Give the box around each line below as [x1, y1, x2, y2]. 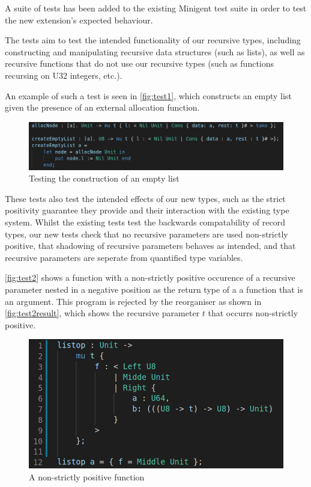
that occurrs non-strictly [208, 307, 298, 319]
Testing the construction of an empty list [29, 172, 180, 185]
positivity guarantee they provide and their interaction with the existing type [5, 204, 289, 216]
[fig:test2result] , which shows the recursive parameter [5, 307, 200, 319]
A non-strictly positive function [29, 470, 145, 483]
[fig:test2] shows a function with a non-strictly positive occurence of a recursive [5, 271, 295, 284]
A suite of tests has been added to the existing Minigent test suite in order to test [5, 2, 307, 14]
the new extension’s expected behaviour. [5, 13, 153, 26]
